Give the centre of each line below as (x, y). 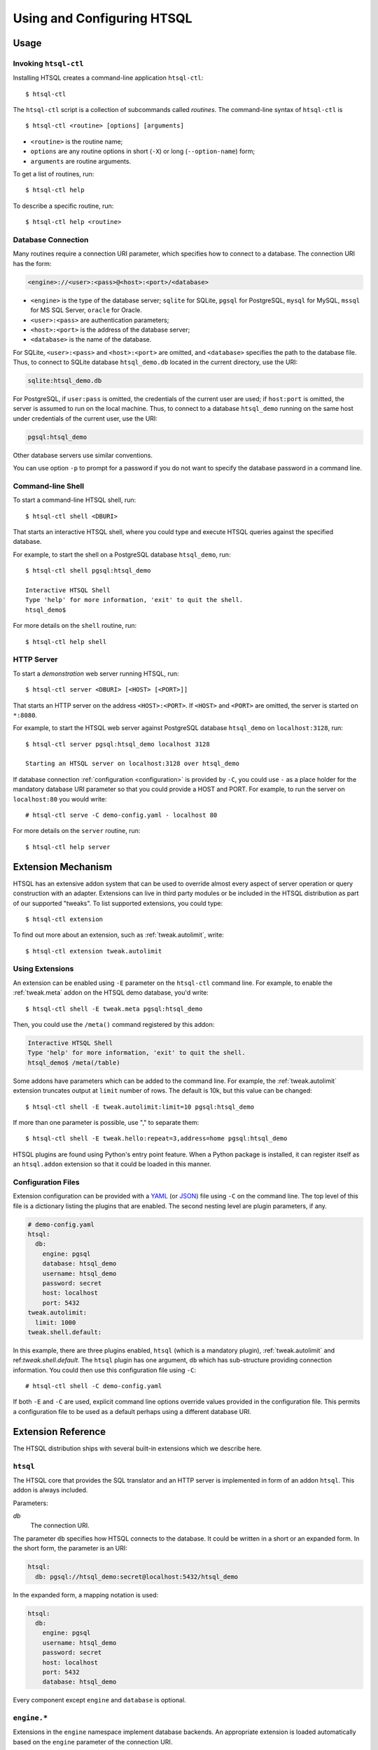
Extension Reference (59, 1431)
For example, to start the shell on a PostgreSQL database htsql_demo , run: (122, 554)
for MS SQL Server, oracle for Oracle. (86, 310)
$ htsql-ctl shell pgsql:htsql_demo (88, 571)
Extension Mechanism (63, 867)
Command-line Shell (48, 486)
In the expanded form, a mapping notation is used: (86, 1595)
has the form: (32, 263)
